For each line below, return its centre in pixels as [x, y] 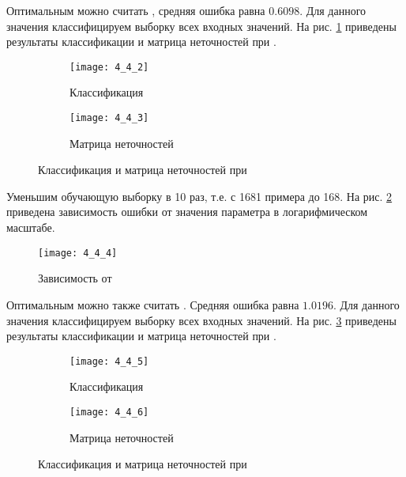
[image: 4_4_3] [109, 118]
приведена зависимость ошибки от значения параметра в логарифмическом [187, 212]
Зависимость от [75, 278]
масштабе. [31, 227]
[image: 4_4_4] [78, 253]
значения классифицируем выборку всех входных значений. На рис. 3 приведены [201, 320]
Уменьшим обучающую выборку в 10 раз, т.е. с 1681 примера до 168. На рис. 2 [199, 196]
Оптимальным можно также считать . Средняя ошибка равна [153, 304]
